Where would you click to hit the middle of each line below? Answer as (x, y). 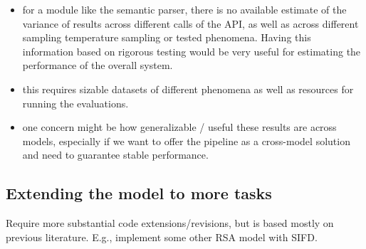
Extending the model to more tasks (139, 193)
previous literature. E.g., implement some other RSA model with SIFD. (162, 237)
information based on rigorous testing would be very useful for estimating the (192, 51)
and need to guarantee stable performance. (115, 155)
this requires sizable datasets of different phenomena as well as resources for (188, 89)
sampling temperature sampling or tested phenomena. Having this (167, 37)
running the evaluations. (75, 103)
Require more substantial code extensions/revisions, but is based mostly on (170, 223)
